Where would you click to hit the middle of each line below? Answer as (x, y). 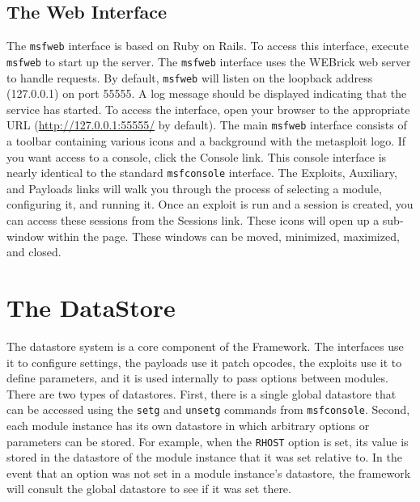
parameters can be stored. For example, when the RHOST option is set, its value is (208, 441)
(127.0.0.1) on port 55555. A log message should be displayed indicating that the (207, 93)
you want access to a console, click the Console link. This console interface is (197, 156)
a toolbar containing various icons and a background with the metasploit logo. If (206, 141)
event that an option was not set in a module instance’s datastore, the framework (209, 472)
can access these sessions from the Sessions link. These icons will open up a (193, 220)
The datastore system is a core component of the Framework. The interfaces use (205, 346)
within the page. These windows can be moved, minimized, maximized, (223, 236)
